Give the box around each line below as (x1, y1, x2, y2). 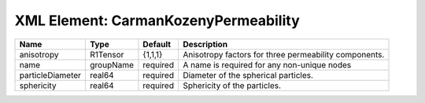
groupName (90, 59, 134, 70)
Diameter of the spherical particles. (182, 69, 314, 80)
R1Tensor (90, 49, 124, 60)
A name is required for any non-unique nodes (182, 59, 352, 70)
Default (142, 39, 172, 50)
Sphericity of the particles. (182, 79, 282, 90)
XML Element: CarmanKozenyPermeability (14, 12, 300, 29)
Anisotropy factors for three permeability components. (182, 49, 385, 60)
